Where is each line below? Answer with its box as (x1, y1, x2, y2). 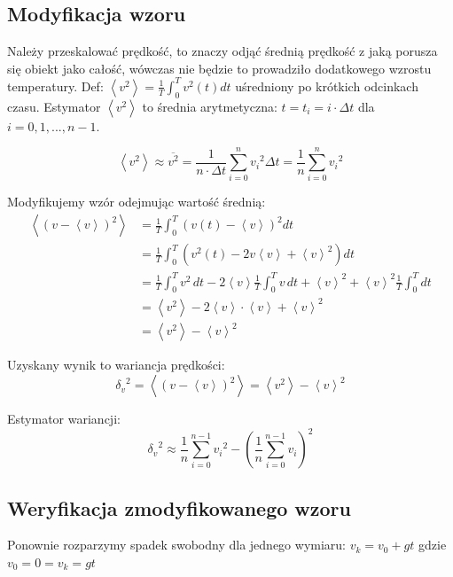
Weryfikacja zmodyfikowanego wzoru (7, 494, 351, 521)
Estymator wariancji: (7, 409, 121, 428)
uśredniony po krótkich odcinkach (235, 76, 418, 95)
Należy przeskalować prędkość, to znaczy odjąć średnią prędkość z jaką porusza (7, 42, 438, 60)
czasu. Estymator (7, 97, 101, 115)
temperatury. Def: (7, 76, 104, 95)
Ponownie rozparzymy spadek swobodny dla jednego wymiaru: (7, 535, 346, 554)
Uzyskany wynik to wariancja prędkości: (7, 355, 225, 374)
